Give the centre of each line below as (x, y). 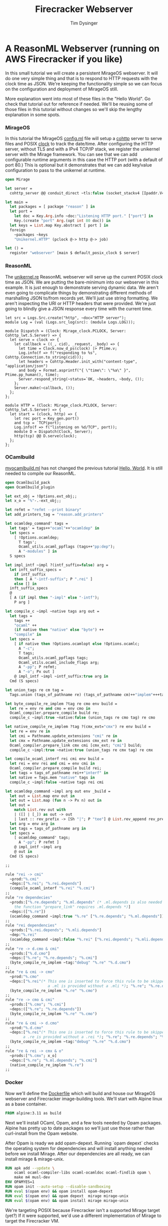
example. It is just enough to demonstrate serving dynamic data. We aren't (82, 287)
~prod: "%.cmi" (24, 879)
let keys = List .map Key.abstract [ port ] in (59, 225)
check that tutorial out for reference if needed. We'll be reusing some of (79, 104)
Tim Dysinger (84, 23)
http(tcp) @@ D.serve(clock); (46, 436)
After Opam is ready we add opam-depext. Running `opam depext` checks (82, 1143)
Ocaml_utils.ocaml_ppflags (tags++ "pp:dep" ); (66, 547)
